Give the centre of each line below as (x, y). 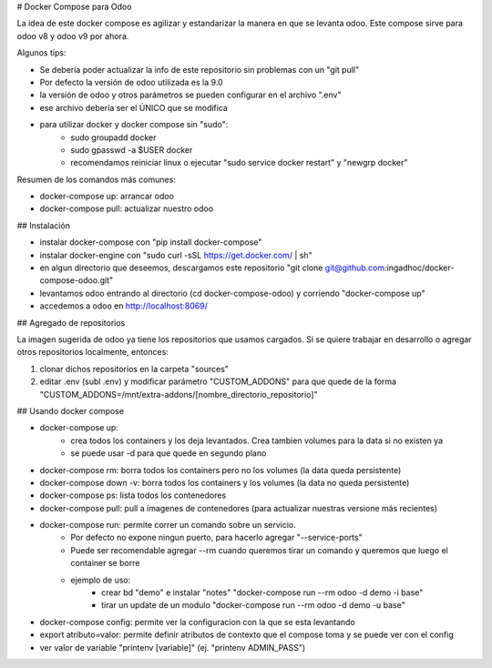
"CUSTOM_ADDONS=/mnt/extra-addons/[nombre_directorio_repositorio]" (179, 394)
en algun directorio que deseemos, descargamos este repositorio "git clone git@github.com (212, 268)
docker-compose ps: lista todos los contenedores (133, 495)
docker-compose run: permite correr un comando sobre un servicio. (168, 525)
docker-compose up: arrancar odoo (107, 197)
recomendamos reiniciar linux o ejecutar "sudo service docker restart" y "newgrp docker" (239, 163)
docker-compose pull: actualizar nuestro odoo (127, 208)
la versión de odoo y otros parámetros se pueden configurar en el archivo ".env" (190, 95)
